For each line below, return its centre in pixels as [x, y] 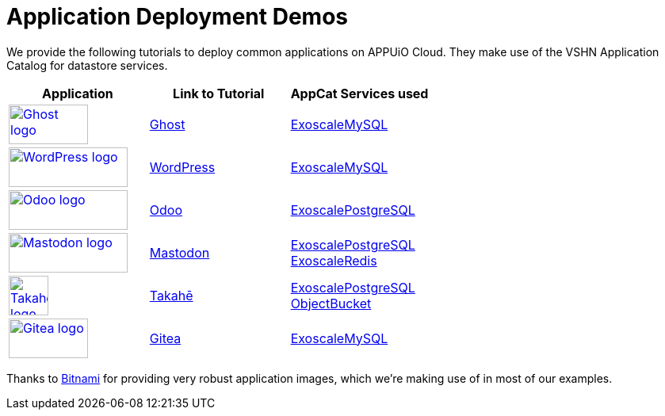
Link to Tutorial [219, 93]
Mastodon [180, 252]
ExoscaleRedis [334, 260]
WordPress [182, 167]
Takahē [171, 295]
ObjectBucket [331, 303]
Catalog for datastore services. [87, 65]
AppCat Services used [359, 93]
